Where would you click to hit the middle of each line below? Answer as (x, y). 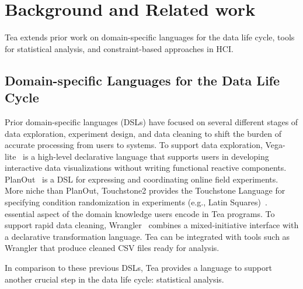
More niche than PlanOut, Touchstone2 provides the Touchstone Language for (145, 190)
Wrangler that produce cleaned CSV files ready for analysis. (112, 248)
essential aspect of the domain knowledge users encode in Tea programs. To (140, 213)
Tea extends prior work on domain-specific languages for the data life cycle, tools (150, 37)
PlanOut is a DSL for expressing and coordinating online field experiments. (142, 179)
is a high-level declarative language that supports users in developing (146, 156)
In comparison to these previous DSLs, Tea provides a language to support (138, 268)
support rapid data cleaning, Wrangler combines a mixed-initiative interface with (152, 225)
